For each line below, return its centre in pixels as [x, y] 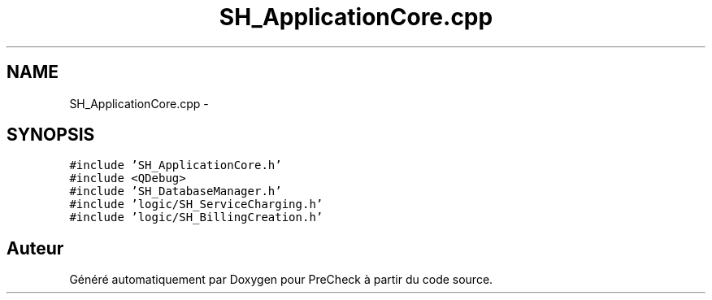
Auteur [35, 248]
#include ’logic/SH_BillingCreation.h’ [196, 217]
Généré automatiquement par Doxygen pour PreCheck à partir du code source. [281, 280]
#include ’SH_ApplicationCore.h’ [176, 165]
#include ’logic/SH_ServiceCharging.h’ [196, 204]
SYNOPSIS [51, 135]
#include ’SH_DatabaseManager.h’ [176, 191]
